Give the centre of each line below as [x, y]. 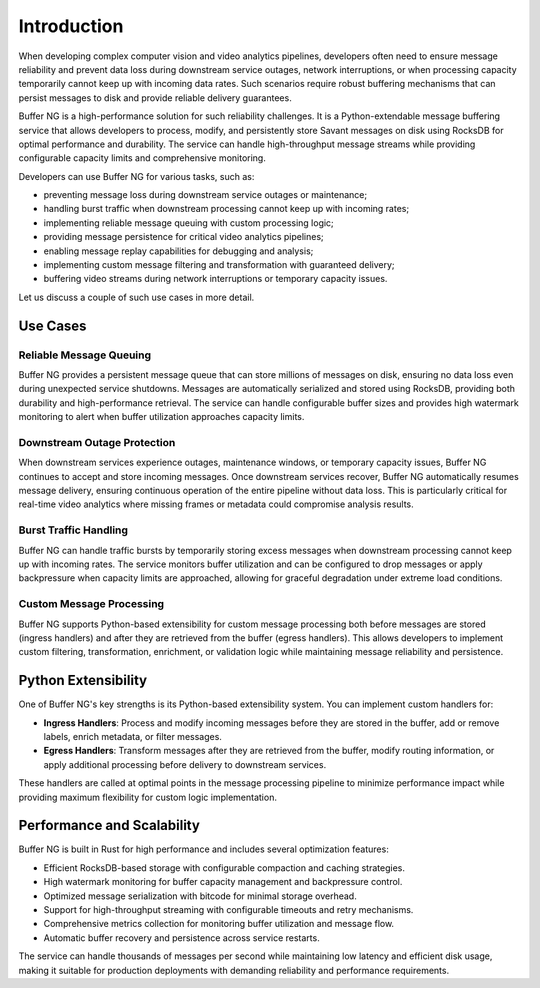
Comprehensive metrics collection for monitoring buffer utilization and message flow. [219, 924]
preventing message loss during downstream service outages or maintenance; [205, 195]
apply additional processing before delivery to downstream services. [185, 764]
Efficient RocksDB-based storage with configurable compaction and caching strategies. [224, 867]
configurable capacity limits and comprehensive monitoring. [142, 158]
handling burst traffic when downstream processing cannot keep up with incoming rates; [226, 209]
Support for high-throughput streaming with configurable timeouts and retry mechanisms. [228, 909]
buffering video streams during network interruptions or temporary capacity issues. [215, 279]
